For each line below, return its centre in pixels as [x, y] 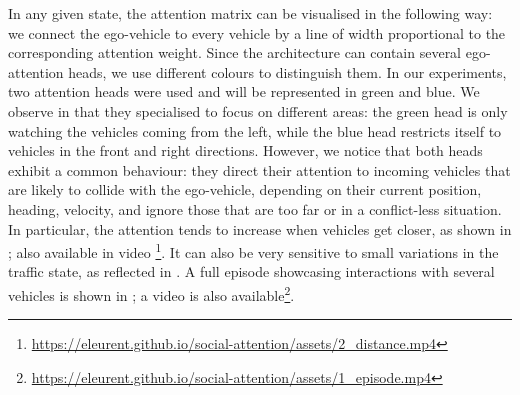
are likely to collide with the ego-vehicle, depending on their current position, [245, 189]
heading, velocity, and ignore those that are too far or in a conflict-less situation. [255, 208]
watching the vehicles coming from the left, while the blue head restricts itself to [255, 130]
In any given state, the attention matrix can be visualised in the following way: [250, 13]
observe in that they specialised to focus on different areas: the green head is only [258, 110]
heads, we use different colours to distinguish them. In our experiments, [287, 71]
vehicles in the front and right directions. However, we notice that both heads [245, 150]
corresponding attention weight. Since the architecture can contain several [235, 52]
